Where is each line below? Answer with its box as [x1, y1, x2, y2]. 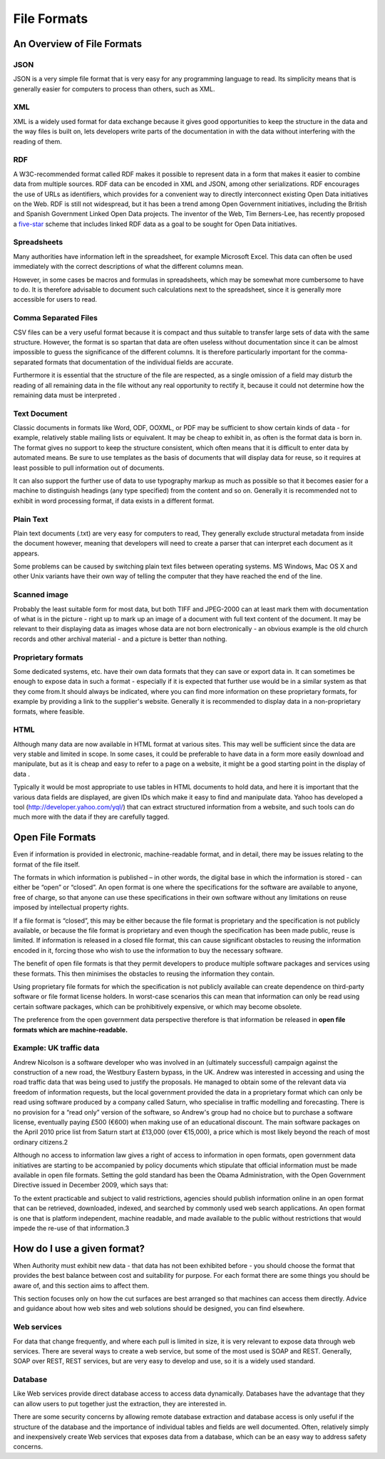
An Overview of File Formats [13, 38, 143, 50]
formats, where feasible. [13, 707, 85, 716]
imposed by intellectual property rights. [13, 903, 129, 912]
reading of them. [13, 137, 62, 145]
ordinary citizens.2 [13, 1137, 68, 1146]
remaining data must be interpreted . [13, 391, 120, 399]
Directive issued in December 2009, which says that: [13, 1181, 169, 1189]
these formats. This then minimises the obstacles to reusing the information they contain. [13, 969, 275, 978]
